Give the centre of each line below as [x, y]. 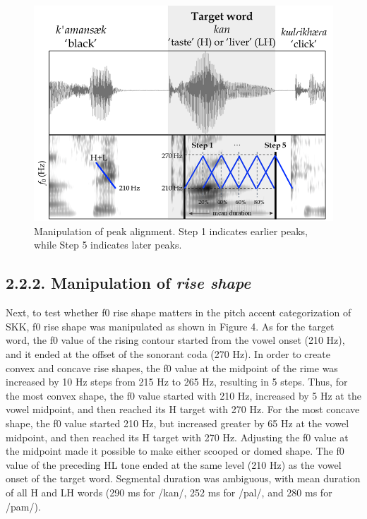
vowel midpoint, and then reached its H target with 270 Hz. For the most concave [183, 409]
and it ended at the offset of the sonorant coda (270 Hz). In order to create [168, 354]
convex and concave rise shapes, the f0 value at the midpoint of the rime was [172, 368]
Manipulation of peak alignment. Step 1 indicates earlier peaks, [171, 231]
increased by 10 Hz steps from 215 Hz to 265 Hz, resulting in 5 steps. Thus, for [177, 382]
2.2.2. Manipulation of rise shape [128, 283]
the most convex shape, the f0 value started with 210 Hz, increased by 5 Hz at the [183, 395]
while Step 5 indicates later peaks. [108, 245]
